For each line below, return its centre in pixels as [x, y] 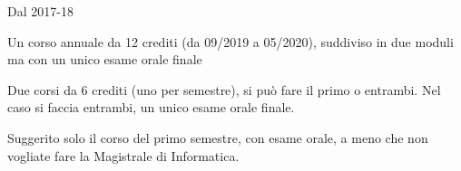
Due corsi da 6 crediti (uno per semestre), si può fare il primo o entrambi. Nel [224, 89]
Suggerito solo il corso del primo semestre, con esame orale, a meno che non [218, 137]
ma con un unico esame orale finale [105, 59]
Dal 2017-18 [40, 11]
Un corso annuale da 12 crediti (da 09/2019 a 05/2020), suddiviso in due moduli [230, 41]
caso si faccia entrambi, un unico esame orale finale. [151, 107]
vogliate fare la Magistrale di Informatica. [123, 155]
